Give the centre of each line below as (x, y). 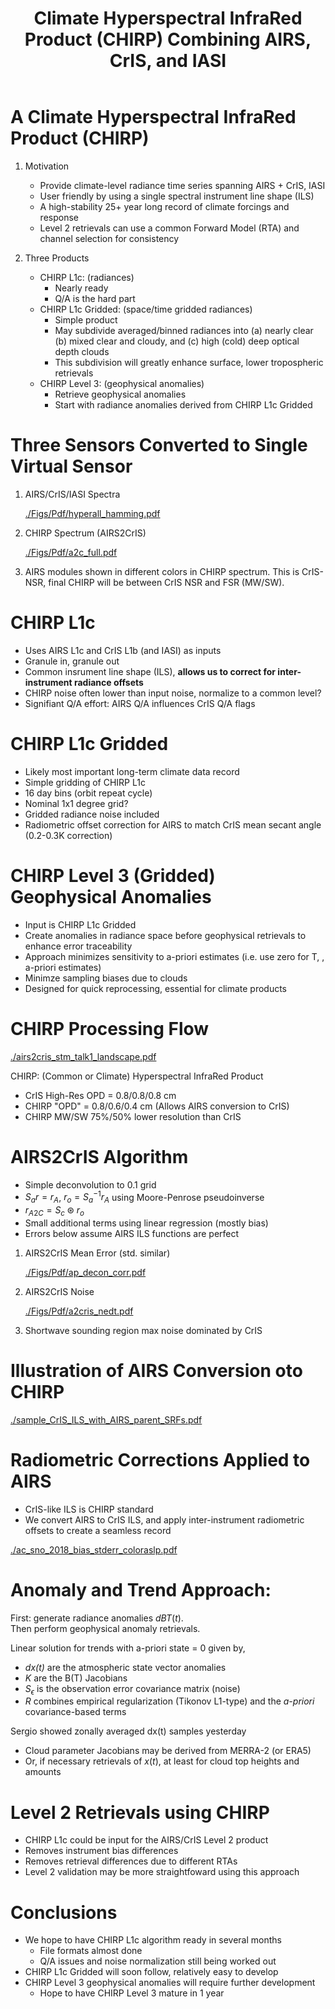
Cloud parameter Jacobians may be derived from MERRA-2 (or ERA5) (168, 1751)
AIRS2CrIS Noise (59, 1291)
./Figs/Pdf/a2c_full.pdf (71, 552)
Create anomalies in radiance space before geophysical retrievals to (165, 935)
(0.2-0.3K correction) (68, 835)
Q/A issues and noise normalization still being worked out (158, 1961)
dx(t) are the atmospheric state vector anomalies (125, 1667)
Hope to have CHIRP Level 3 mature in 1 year (132, 1993)
